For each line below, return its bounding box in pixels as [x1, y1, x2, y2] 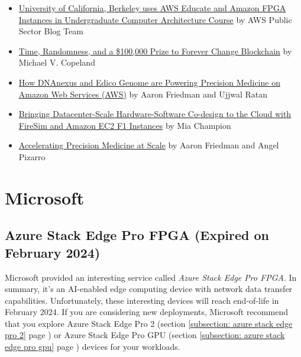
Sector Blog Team [18, 25, 83, 37]
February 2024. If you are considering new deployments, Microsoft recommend [5, 306, 288, 318]
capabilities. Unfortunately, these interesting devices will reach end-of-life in [5, 294, 279, 306]
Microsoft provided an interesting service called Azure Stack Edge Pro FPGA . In [5, 271, 297, 283]
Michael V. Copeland [18, 56, 95, 69]
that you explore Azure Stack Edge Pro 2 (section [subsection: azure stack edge [5, 317, 293, 329]
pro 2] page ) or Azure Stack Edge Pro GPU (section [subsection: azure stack [5, 329, 285, 341]
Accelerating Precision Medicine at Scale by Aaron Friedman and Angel [18, 139, 279, 151]
